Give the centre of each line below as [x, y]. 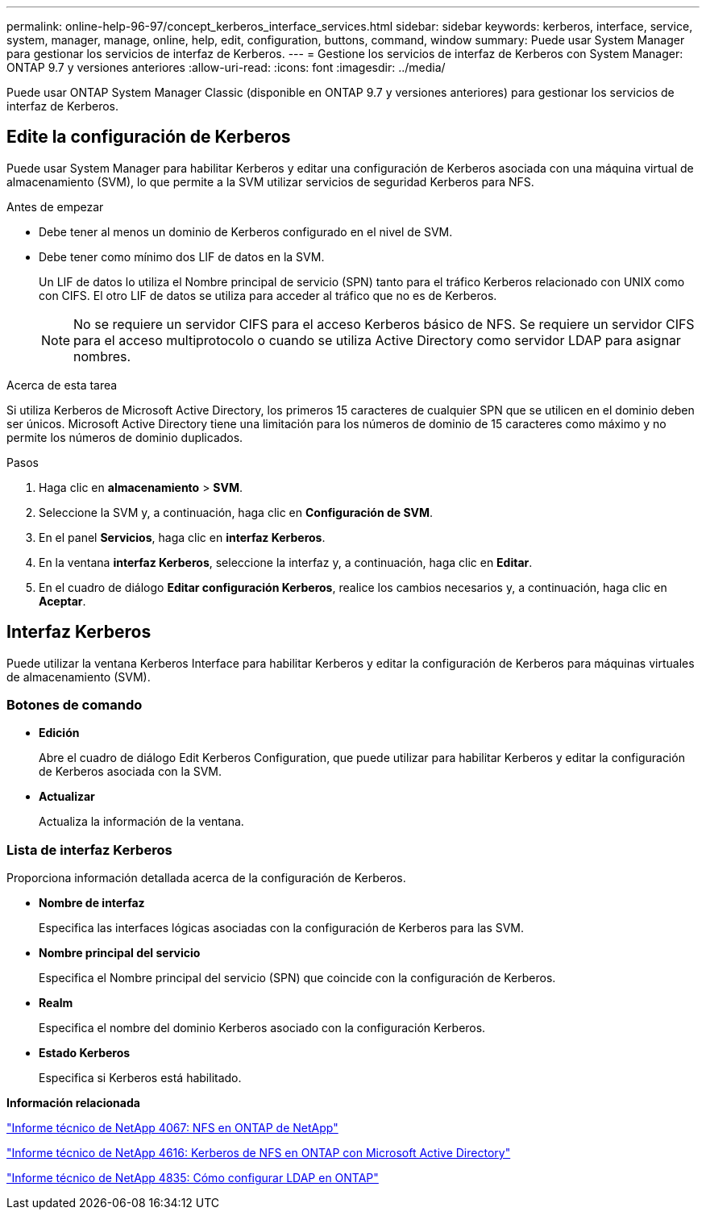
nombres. [102, 356]
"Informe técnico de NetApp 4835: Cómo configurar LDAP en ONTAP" [193, 1178]
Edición [59, 733]
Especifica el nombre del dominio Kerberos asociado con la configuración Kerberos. [262, 1028]
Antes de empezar [55, 206]
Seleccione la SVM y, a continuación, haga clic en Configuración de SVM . [236, 512]
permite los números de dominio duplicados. [125, 437]
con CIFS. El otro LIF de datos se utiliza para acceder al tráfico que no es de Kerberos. [268, 295]
